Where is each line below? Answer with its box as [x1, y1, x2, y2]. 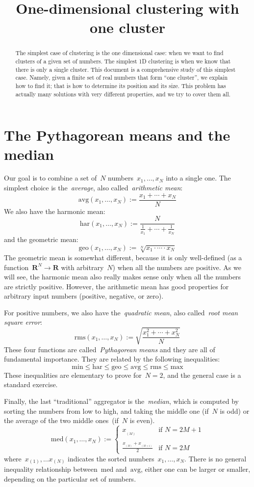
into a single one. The [166, 173, 231, 183]
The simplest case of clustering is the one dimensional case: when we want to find [15, 49, 224, 57]
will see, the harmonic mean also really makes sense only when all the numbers [4, 272, 241, 282]
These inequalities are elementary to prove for [4, 369, 142, 380]
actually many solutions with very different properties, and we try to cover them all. [15, 90, 231, 98]
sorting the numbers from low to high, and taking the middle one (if [4, 405, 209, 416]
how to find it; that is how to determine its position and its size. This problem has [15, 81, 226, 90]
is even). [129, 415, 155, 426]
